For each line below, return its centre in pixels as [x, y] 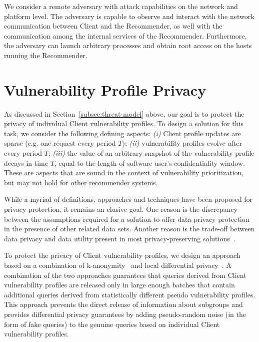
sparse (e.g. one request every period [60, 143]
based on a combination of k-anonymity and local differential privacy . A [118, 265]
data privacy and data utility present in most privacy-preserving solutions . [120, 238]
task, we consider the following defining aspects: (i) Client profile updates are [122, 133]
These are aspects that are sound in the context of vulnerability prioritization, [124, 173]
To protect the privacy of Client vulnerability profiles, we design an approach [122, 255]
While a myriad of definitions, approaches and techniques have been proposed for [128, 199]
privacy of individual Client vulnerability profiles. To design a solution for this [124, 123]
